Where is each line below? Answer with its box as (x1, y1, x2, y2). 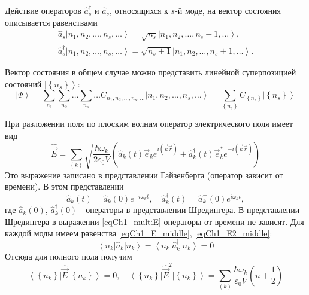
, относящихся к (109, 4, 168, 16)
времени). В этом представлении (5, 180, 124, 193)
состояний (5, 77, 42, 90)
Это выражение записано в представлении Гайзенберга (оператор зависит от (5, 168, 283, 181)
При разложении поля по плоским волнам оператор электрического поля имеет (5, 117, 293, 130)
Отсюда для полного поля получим (5, 250, 132, 263)
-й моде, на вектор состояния (175, 4, 281, 16)
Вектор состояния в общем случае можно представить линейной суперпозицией (5, 65, 296, 78)
